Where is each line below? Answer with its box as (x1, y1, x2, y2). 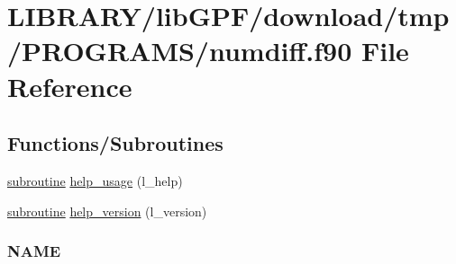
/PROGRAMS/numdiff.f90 (7, 32, 352, 69)
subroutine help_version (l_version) (7, 201, 207, 220)
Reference (7, 67, 132, 104)
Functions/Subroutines (7, 129, 223, 157)
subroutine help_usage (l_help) (7, 171, 183, 189)
